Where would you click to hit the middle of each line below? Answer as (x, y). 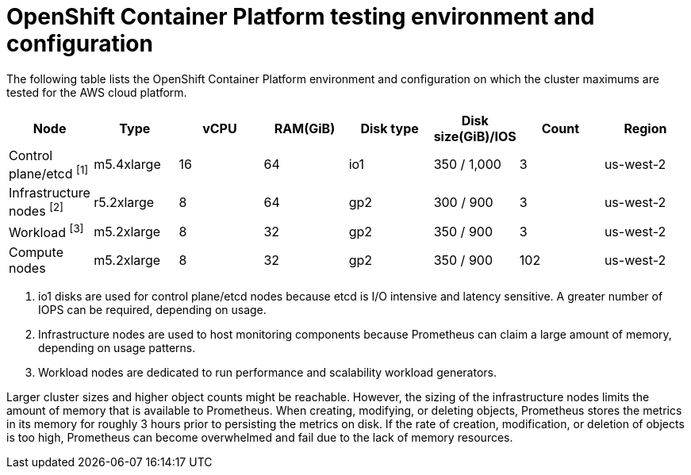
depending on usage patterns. (117, 347)
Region (645, 128)
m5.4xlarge (127, 165)
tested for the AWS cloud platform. (97, 92)
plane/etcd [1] (49, 172)
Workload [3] (46, 232)
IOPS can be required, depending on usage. (152, 309)
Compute (36, 252)
